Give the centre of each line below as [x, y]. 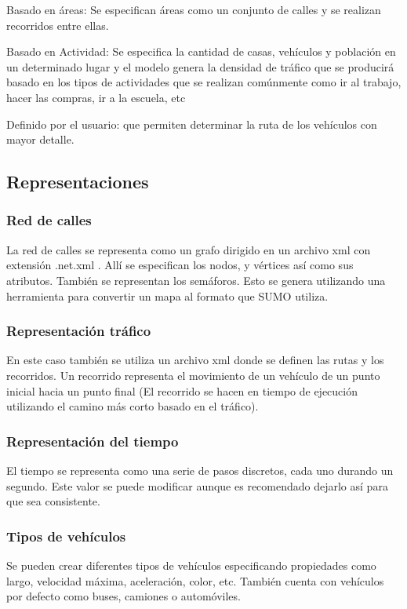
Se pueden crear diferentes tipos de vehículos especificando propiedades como [191, 565]
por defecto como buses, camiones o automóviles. [124, 596]
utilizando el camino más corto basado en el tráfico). [133, 406]
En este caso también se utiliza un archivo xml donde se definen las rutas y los [195, 360]
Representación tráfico [79, 331]
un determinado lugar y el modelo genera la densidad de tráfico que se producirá [200, 66]
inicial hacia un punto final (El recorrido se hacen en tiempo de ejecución [182, 390]
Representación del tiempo [93, 441]
